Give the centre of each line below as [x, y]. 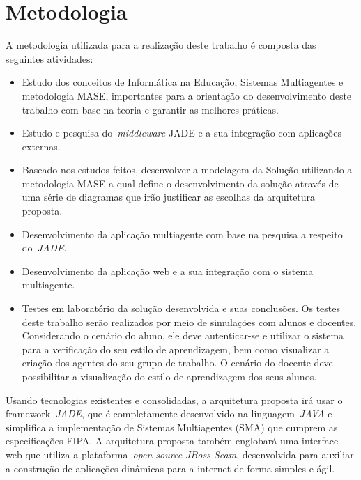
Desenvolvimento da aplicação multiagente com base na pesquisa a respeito [182, 234]
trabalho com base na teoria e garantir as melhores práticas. [150, 109]
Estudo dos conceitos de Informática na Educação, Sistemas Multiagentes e [183, 82]
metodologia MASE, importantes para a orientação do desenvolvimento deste [187, 95]
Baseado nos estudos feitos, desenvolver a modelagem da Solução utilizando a [187, 170]
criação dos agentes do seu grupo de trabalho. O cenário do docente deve [177, 363]
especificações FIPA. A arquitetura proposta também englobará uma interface [172, 441]
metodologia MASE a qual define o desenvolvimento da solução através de [180, 183]
